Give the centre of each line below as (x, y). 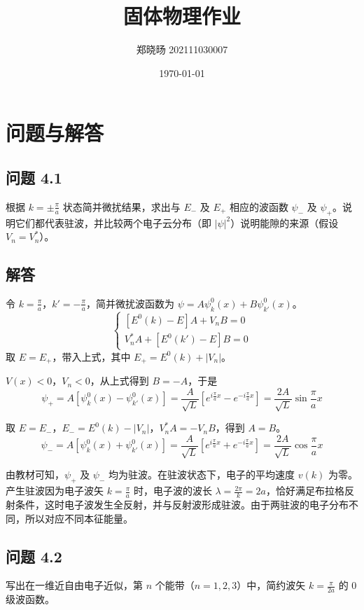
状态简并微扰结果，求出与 (121, 206)
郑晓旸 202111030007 (182, 49)
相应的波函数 (259, 206)
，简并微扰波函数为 (131, 303)
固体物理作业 (182, 16)
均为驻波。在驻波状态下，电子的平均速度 (202, 474)
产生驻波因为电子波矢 (55, 491)
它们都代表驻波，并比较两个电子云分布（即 (113, 222)
